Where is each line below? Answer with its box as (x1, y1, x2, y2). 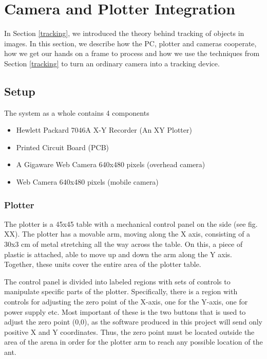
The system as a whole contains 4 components (4, 107, 149, 118)
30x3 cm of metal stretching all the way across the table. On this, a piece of (4, 239, 243, 249)
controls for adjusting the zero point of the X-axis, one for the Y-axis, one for (4, 296, 248, 307)
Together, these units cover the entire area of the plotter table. (4, 259, 201, 270)
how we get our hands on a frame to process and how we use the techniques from (4, 48, 260, 59)
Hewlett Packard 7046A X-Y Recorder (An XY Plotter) (16, 124, 192, 135)
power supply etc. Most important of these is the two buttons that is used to (4, 306, 246, 317)
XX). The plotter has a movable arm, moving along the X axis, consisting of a (4, 228, 251, 239)
